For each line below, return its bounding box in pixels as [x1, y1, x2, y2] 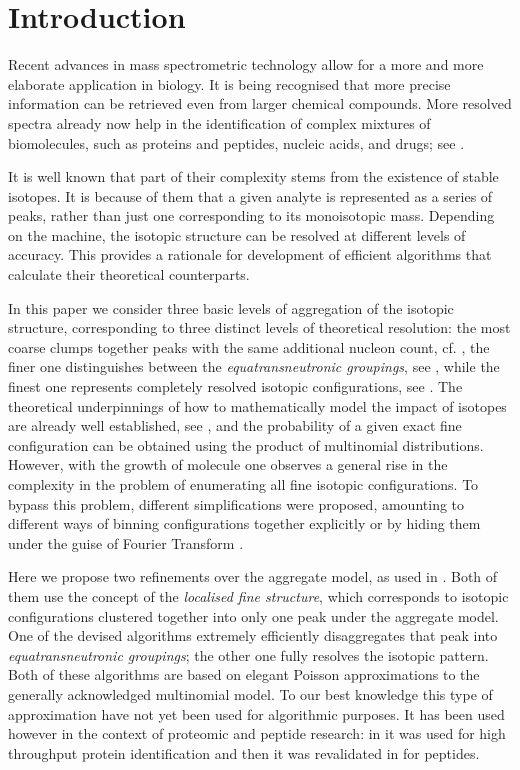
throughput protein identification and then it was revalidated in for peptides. [8, 742, 480, 763]
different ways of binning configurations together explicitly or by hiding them [8, 513, 481, 534]
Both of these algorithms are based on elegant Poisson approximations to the [8, 664, 480, 685]
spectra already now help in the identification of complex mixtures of [8, 112, 431, 133]
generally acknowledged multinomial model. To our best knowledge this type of [8, 683, 493, 704]
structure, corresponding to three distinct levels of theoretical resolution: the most [8, 317, 511, 338]
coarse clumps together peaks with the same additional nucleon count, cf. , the [8, 336, 490, 357]
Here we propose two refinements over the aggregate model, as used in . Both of [8, 566, 498, 587]
